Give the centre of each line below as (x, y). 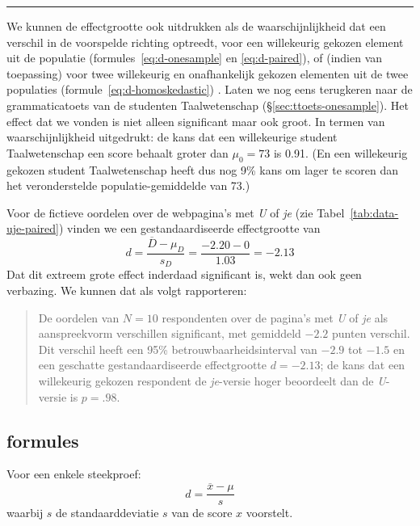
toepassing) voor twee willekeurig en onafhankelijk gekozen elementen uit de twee (208, 73)
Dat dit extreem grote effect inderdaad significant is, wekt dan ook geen (184, 274)
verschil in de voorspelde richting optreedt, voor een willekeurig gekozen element (205, 42)
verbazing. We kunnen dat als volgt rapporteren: (127, 290)
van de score (202, 513)
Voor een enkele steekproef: (74, 474)
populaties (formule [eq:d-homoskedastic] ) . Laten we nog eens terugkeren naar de (210, 89)
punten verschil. (371, 333)
